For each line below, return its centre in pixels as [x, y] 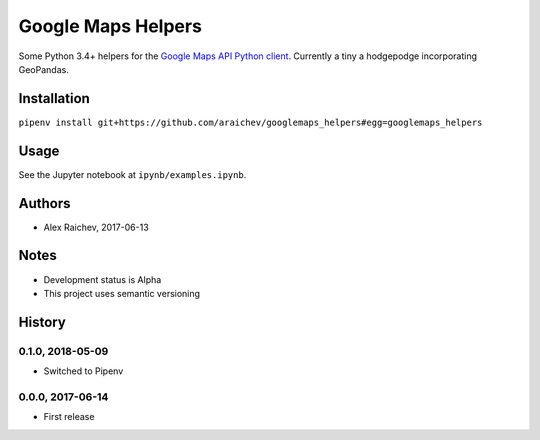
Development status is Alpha [102, 279]
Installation [54, 98]
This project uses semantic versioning [121, 293]
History [42, 321]
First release [69, 417]
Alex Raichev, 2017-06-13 [96, 227]
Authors [44, 203]
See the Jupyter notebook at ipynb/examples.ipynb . [132, 174]
